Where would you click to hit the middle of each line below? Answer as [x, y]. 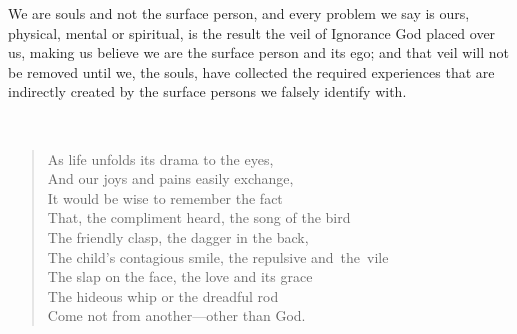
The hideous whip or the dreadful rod [163, 295]
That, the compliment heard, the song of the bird [199, 217]
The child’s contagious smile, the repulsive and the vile [218, 256]
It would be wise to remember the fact [165, 197]
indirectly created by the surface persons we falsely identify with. [207, 91]
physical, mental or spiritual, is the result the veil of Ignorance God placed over [252, 32]
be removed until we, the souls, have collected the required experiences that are [251, 71]
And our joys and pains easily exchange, [170, 178]
